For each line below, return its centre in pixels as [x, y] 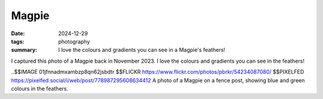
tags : [18, 41]
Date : [18, 33]
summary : [24, 50]
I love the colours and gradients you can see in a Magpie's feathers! [142, 50]
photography [74, 41]
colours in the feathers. [40, 88]
